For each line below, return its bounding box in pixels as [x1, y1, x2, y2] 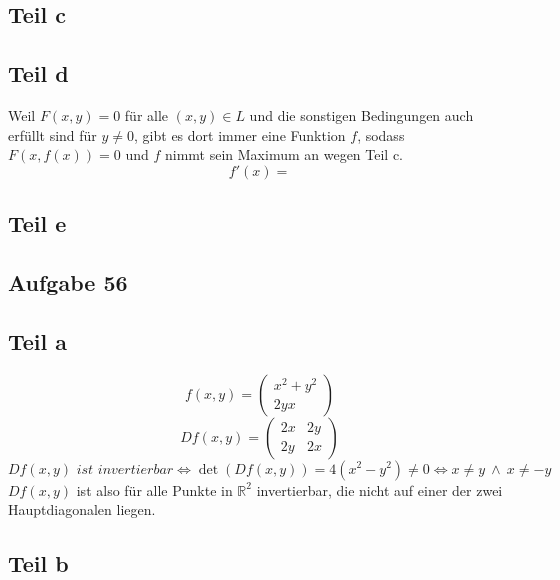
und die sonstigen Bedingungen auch [249, 104, 474, 125]
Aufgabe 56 [8, 266, 128, 297]
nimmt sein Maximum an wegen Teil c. [164, 144, 404, 165]
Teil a [8, 325, 68, 356]
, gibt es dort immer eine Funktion [134, 124, 346, 145]
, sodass [357, 124, 405, 145]
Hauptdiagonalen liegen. [8, 499, 156, 520]
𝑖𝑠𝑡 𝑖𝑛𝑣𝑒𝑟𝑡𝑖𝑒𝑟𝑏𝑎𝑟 [76, 462, 174, 477]
